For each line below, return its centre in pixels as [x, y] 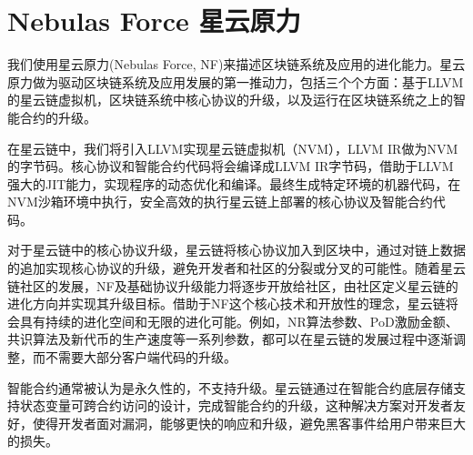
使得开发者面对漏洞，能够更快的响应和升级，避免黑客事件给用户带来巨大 [249, 423]
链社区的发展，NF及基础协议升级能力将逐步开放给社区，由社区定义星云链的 [233, 285]
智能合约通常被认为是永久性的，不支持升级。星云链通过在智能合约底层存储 [230, 387]
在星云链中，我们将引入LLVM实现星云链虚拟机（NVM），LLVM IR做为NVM [233, 148]
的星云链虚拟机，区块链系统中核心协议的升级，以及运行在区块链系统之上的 [230, 100]
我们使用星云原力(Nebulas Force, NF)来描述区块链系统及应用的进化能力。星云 [236, 64]
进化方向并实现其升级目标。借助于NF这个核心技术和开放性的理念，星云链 [226, 303]
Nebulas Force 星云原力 [154, 20]
